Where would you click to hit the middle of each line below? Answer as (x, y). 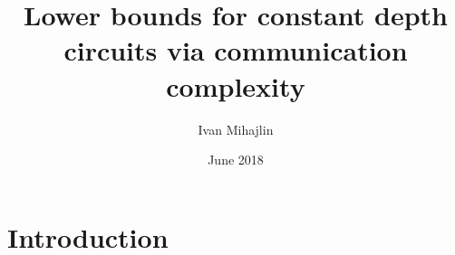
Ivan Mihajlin (236, 129)
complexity (236, 85)
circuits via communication (236, 50)
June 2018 (236, 160)
